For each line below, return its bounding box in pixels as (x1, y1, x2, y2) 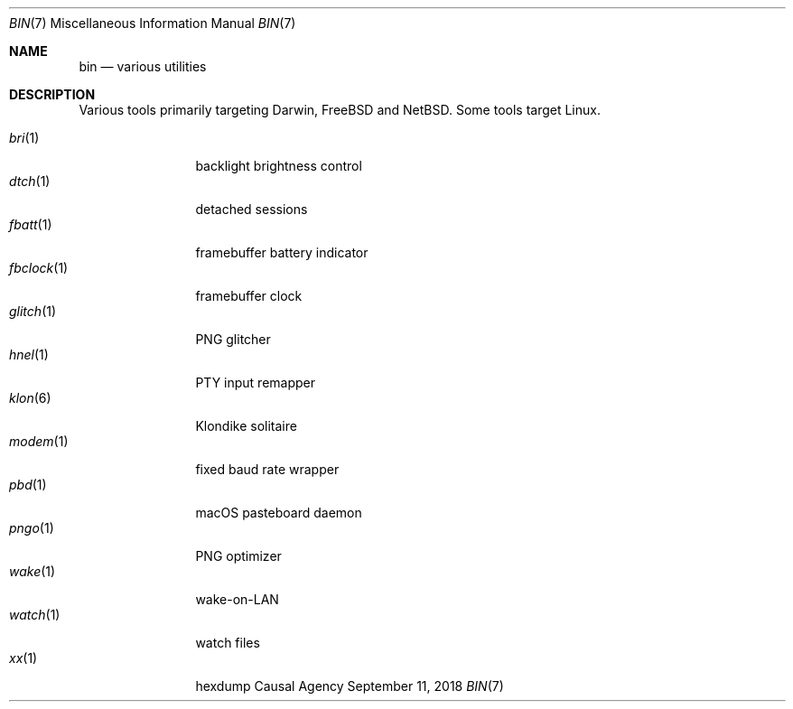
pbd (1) (9, 477, 47, 492)
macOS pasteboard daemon (195, 505, 362, 520)
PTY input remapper (195, 375, 316, 390)
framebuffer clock (195, 288, 303, 303)
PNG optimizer (195, 548, 282, 564)
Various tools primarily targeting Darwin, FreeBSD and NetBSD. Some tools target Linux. (79, 102, 601, 117)
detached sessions (195, 201, 308, 217)
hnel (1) (9, 347, 49, 362)
